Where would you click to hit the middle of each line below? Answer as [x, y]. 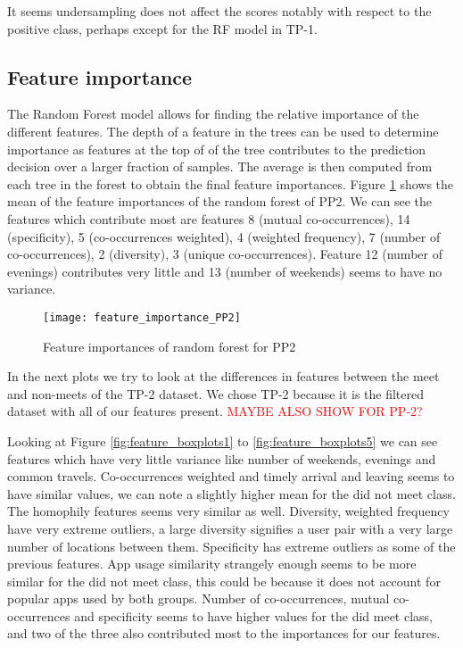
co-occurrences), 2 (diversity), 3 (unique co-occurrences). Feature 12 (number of [225, 254]
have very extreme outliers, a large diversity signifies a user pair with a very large [230, 528]
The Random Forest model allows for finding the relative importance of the [213, 114]
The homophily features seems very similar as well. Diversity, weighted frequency [228, 511]
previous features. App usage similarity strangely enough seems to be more [212, 564]
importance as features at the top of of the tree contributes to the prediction [217, 149]
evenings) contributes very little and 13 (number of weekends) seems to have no [225, 271]
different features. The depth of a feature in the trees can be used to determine [223, 131]
